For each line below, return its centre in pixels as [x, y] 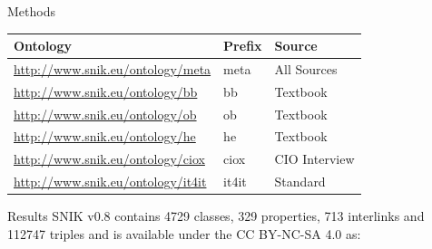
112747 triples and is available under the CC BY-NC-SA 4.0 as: [184, 233]
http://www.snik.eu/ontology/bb [106, 91]
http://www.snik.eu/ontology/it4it [110, 182]
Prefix [243, 46]
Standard [300, 182]
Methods [31, 11]
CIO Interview [314, 159]
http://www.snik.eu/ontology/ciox [109, 159]
